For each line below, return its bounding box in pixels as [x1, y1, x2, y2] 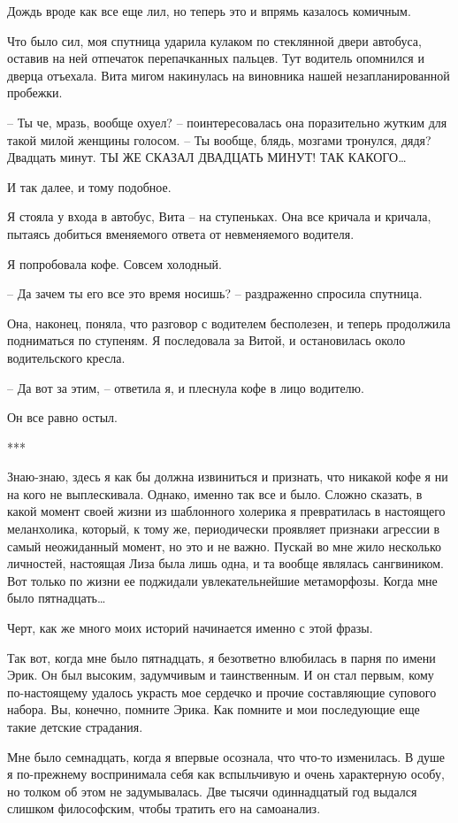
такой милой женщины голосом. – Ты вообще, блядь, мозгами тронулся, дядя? [7, 130, 431, 149]
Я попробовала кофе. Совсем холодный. [7, 254, 222, 273]
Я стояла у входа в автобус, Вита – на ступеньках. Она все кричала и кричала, [7, 207, 431, 226]
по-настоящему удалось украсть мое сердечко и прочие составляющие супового [7, 682, 437, 701]
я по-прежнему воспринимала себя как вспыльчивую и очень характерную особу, [7, 765, 445, 783]
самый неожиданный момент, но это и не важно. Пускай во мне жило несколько [7, 536, 442, 555]
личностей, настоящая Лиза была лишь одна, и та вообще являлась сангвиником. [7, 554, 445, 573]
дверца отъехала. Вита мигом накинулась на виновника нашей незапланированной [7, 65, 450, 84]
